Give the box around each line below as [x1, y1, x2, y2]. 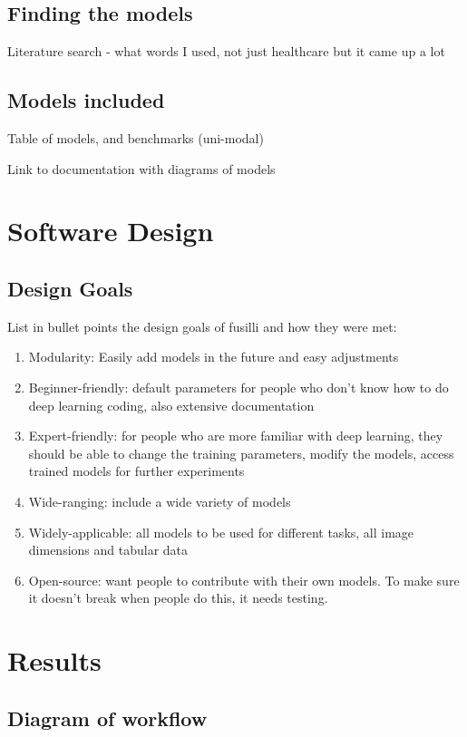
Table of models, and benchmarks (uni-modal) [7, 129, 264, 147]
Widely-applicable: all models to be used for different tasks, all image [28, 522, 414, 541]
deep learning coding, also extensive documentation [28, 395, 315, 414]
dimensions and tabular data [28, 540, 189, 559]
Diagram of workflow [7, 703, 208, 732]
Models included [7, 86, 165, 114]
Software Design [7, 212, 214, 249]
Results [7, 642, 102, 679]
